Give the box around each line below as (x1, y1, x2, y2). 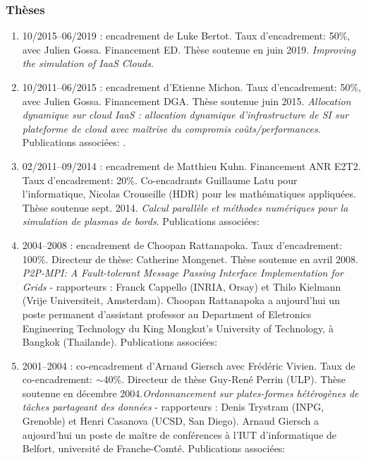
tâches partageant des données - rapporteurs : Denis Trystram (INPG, (22, 399, 324, 414)
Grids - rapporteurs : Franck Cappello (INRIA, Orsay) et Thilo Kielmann (22, 279, 341, 293)
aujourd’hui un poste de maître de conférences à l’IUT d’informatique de (22, 427, 337, 442)
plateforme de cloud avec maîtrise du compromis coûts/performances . (22, 121, 321, 135)
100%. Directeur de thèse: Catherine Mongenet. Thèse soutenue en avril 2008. (22, 251, 358, 266)
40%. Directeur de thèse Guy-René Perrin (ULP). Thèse (103, 372, 346, 387)
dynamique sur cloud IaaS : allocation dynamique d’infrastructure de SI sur (22, 107, 349, 122)
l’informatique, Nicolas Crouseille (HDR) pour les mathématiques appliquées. (22, 186, 356, 201)
